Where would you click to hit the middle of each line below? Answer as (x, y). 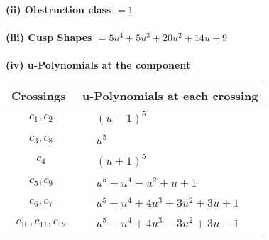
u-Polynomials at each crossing (170, 95)
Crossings (39, 95)
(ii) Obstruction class (59, 9)
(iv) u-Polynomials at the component (98, 65)
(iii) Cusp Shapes (49, 37)
